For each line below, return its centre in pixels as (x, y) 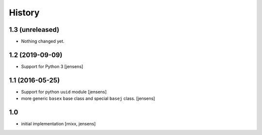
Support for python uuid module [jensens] (64, 92)
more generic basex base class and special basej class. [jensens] (88, 98)
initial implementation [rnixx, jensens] (58, 124)
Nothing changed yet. (43, 41)
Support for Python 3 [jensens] (52, 66)
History (24, 13)
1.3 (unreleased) (34, 30)
